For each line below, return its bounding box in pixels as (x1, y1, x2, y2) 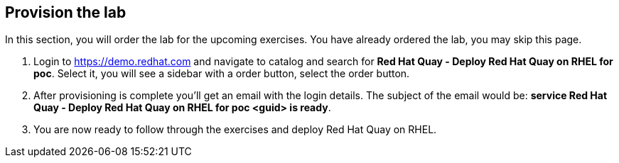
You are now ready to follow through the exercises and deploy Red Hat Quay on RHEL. (33, 123, 437, 136)
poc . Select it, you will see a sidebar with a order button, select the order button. (33, 67, 410, 80)
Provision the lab (5, 4, 127, 21)
